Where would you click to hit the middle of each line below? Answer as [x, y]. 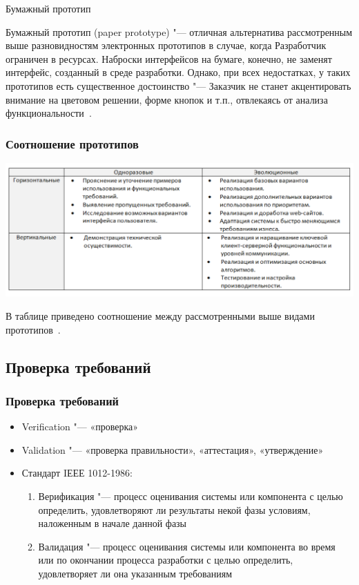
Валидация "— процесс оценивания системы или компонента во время [187, 546]
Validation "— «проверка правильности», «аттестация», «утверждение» [173, 449]
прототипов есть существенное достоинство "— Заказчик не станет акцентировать [178, 85]
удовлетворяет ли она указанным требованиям [135, 573]
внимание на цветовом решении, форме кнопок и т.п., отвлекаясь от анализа [167, 99]
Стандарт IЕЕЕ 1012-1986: [77, 473]
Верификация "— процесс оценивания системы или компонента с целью [191, 496]
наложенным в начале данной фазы [113, 523]
